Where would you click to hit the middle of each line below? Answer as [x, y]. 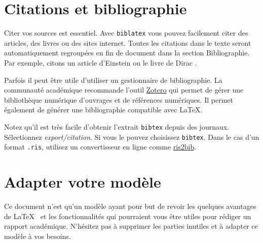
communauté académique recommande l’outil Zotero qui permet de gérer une [124, 90]
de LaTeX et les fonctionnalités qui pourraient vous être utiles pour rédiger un [128, 216]
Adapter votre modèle [83, 182]
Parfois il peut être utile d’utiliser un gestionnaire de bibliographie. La [113, 80]
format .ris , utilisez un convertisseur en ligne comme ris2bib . [100, 147]
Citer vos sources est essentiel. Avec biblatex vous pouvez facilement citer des [126, 33]
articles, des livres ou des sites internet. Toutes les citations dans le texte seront [128, 42]
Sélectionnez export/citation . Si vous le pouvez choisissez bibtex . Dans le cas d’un [132, 136]
